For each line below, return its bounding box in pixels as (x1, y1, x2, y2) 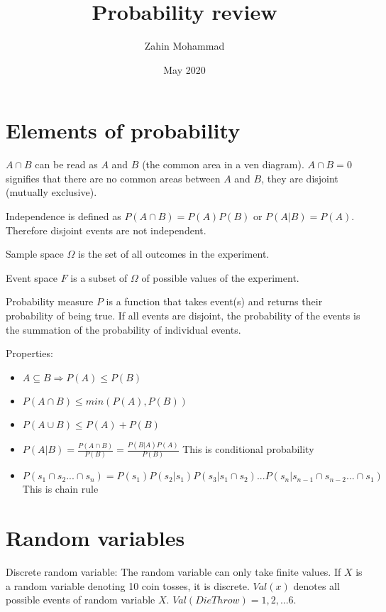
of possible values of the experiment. (141, 270, 299, 285)
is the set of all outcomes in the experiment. (77, 246, 270, 261)
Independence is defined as (6, 209, 121, 224)
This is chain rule (22, 481, 99, 496)
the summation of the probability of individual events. (6, 322, 241, 337)
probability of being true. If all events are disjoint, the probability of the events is (6, 308, 360, 322)
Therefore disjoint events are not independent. (6, 222, 206, 237)
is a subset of (70, 270, 128, 285)
